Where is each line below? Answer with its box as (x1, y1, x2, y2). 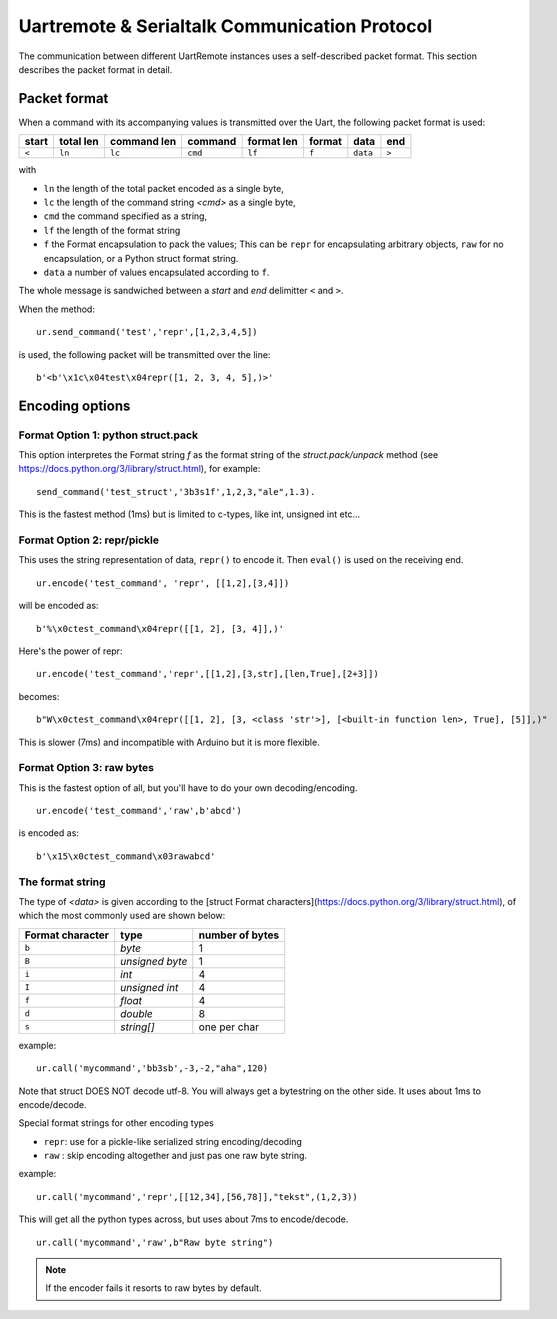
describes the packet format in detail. (18, 63, 173, 75)
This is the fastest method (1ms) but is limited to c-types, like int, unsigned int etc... (18, 508, 360, 520)
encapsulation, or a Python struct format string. (43, 252, 239, 264)
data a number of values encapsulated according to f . (43, 266, 270, 278)
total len (59, 135, 99, 149)
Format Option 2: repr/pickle (18, 533, 160, 547)
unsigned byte (120, 954, 188, 968)
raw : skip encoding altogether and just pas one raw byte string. (43, 1150, 308, 1162)
